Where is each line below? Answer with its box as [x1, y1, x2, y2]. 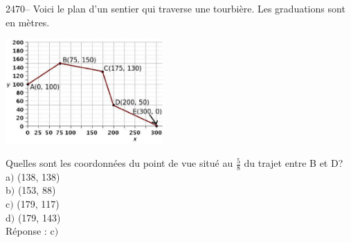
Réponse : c [6, 224, 55, 238]
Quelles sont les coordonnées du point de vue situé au [6, 156, 233, 170]
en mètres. [6, 15, 50, 29]
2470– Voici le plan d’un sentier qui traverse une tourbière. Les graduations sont [6, 1, 345, 15]
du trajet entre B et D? [244, 156, 343, 170]
